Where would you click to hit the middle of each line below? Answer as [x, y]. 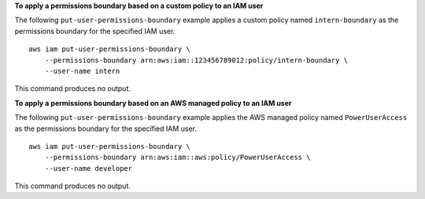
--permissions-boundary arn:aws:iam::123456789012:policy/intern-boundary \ [196, 60]
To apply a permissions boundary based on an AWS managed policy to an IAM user [153, 103]
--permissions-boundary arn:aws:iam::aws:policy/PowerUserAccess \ [177, 157]
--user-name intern [82, 71]
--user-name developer [89, 168]
